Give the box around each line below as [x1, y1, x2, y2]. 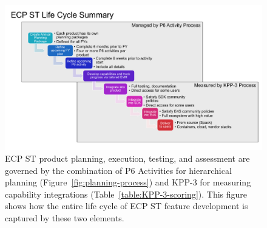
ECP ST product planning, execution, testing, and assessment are [5, 152, 250, 165]
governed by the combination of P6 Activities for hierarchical [5, 164, 232, 176]
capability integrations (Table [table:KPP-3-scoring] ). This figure [5, 187, 248, 200]
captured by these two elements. [5, 212, 124, 224]
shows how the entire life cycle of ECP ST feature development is [5, 199, 248, 212]
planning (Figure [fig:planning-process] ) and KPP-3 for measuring [5, 176, 251, 188]
